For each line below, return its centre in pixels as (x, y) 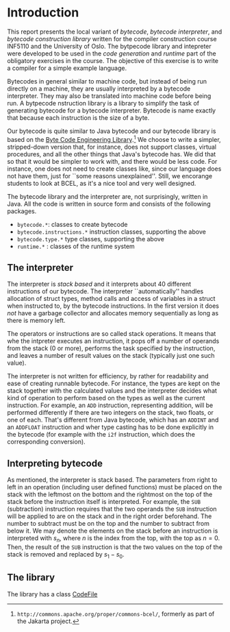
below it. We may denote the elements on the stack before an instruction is (113, 531)
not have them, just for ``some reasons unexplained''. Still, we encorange (110, 175)
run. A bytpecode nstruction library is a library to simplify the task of (103, 103)
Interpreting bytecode (55, 463)
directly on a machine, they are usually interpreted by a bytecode (99, 88)
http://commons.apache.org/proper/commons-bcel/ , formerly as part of (116, 613)
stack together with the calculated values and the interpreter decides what (112, 391)
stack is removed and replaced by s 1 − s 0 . (66, 555)
